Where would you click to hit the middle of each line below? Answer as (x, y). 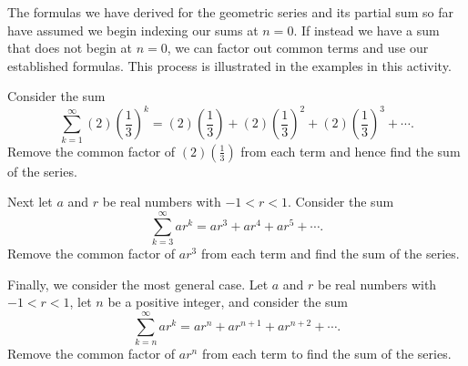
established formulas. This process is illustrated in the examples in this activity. (229, 65)
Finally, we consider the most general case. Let (138, 284)
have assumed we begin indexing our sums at (133, 30)
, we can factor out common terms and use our (298, 48)
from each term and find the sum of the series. (330, 254)
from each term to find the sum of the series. (326, 354)
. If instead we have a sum (366, 30)
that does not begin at (70, 48)
